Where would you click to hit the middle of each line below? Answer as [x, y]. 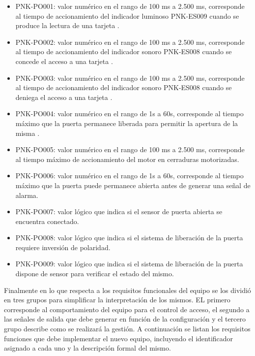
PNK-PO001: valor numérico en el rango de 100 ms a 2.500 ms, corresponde [130, 6]
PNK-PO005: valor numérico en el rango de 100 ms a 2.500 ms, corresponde [130, 149]
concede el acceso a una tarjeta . [64, 61]
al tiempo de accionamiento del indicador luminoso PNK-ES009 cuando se [127, 16]
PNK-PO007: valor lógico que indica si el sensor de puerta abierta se [119, 211]
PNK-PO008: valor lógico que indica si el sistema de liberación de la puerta [129, 238]
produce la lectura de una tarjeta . [67, 25]
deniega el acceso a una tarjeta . [64, 97]
